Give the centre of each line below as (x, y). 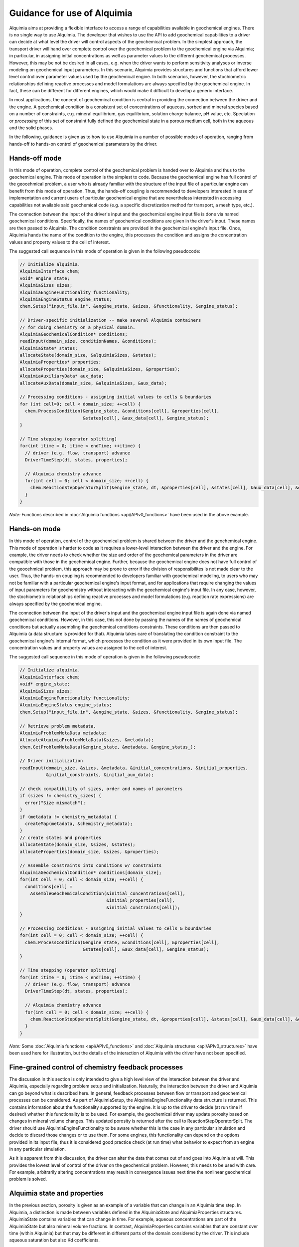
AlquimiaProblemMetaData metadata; (63, 733)
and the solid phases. (31, 128)
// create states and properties (61, 837)
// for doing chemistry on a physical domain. (77, 327)
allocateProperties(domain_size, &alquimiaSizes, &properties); (100, 369)
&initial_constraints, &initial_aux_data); (100, 775)
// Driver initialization (51, 761)
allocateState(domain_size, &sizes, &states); (77, 845)
